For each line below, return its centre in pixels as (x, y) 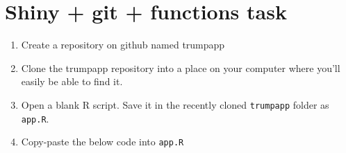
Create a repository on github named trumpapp (123, 45)
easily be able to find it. (72, 81)
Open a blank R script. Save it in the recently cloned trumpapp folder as (175, 104)
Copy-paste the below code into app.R (102, 142)
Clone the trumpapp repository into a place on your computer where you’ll (181, 67)
